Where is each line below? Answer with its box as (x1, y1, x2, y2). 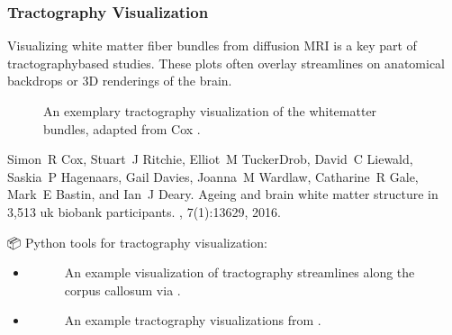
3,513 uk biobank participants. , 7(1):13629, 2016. (7, 202, 281, 221)
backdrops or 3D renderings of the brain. (7, 71, 232, 90)
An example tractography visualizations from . (64, 311, 321, 330)
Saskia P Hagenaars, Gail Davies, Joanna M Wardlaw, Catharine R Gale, (7, 167, 419, 186)
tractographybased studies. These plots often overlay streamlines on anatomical (7, 53, 446, 72)
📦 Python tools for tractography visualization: (7, 232, 267, 251)
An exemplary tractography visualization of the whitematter (43, 102, 377, 120)
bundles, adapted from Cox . (43, 119, 201, 138)
